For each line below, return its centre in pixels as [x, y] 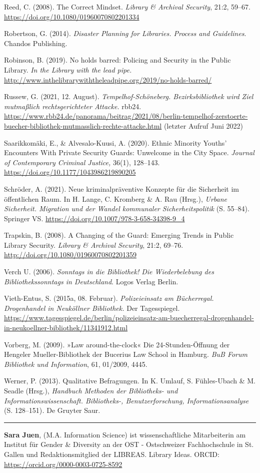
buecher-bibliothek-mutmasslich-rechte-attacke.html [83, 125]
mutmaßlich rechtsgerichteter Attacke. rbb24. [73, 106]
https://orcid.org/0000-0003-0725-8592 [63, 464]
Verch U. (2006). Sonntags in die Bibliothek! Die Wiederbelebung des [109, 272]
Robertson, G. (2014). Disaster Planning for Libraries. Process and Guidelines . [125, 33]
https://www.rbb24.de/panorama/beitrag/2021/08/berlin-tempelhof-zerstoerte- [126, 116]
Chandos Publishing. [36, 43]
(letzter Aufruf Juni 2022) [203, 125]
